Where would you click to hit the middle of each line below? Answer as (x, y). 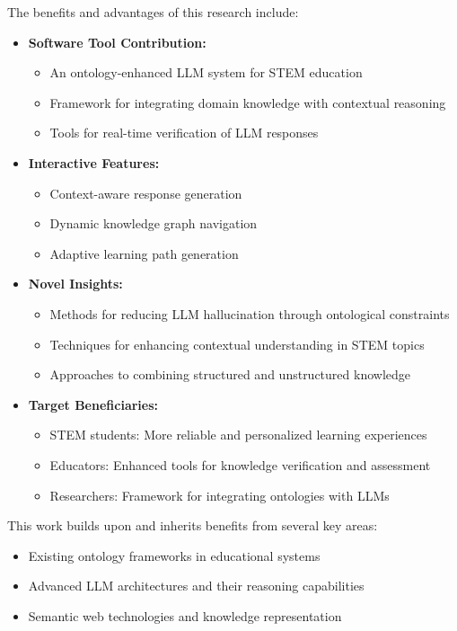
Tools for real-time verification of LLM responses (184, 133)
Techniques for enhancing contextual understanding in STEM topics (237, 344)
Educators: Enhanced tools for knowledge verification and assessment (240, 464)
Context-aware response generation (146, 193)
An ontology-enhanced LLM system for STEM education (206, 72)
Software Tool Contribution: (117, 42)
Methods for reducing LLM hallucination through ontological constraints (250, 313)
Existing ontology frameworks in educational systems (174, 555)
